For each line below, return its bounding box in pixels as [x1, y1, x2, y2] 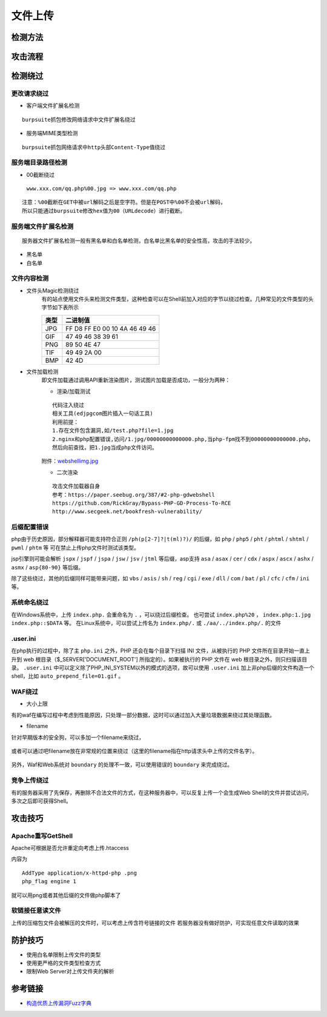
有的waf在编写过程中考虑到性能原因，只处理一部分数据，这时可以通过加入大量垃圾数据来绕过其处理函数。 [11, 711, 276, 718]
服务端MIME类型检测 [26, 130, 78, 137]
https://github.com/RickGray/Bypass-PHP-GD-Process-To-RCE [52, 500, 231, 506]
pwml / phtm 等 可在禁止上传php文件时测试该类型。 [11, 544, 139, 551]
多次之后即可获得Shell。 [11, 797, 72, 804]
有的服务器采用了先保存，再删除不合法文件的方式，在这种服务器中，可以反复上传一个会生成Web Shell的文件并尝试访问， [11, 789, 312, 796]
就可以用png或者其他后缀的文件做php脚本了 [11, 891, 121, 899]
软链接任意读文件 [11, 906, 61, 915]
